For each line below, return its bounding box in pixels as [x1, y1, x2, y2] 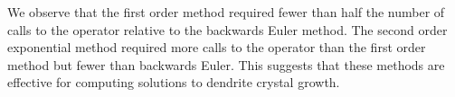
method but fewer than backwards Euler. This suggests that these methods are [7, 55, 445, 74]
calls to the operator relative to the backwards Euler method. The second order [7, 20, 448, 39]
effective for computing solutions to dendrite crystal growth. [7, 73, 340, 92]
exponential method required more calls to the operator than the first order [7, 38, 426, 57]
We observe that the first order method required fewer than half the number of [7, 3, 445, 21]
